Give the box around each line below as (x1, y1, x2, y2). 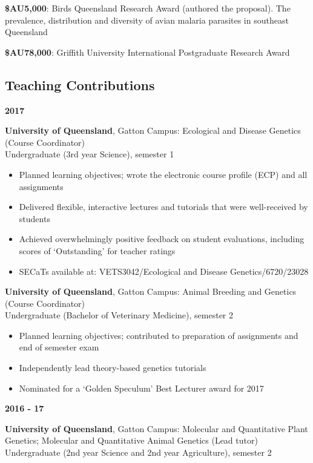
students (19, 212, 50, 225)
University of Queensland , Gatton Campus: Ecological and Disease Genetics (5, 124, 301, 137)
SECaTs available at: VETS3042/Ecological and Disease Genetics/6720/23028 (19, 264, 309, 277)
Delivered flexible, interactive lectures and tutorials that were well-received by (19, 200, 308, 213)
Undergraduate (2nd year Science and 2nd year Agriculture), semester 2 (5, 446, 272, 459)
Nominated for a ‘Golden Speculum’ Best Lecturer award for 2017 (19, 381, 264, 394)
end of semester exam (19, 341, 99, 353)
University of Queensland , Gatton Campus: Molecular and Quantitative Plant (5, 422, 308, 435)
